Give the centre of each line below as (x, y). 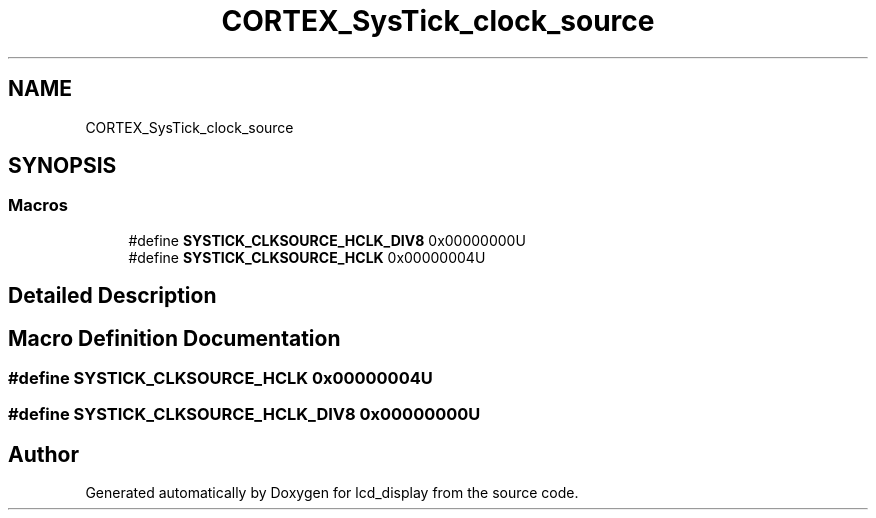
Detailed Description (112, 296)
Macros (38, 205)
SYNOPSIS (62, 166)
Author (43, 454)
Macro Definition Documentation (174, 338)
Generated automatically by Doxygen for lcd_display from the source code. (332, 493)
